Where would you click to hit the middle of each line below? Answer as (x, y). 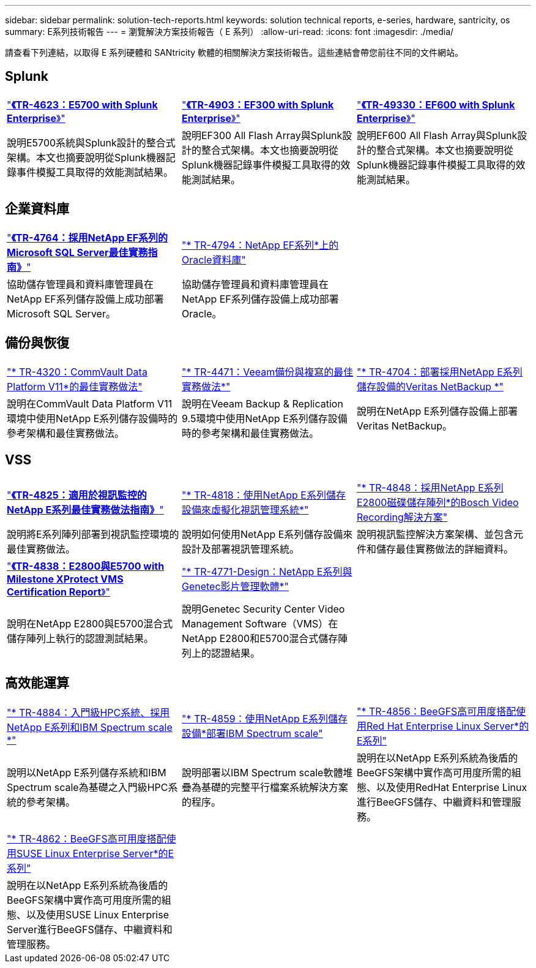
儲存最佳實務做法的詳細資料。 (445, 549)
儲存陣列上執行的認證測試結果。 (80, 639)
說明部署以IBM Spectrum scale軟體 (262, 773)
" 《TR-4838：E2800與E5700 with (86, 566)
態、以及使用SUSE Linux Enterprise (88, 915)
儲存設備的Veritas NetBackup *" (430, 386)
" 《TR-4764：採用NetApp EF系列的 (87, 237)
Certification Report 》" (59, 592)
